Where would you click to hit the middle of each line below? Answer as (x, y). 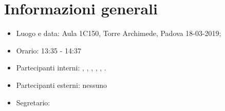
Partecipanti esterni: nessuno (62, 85)
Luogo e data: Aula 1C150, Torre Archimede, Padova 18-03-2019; (119, 33)
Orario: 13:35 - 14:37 (49, 50)
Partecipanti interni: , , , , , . (61, 68)
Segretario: (33, 102)
